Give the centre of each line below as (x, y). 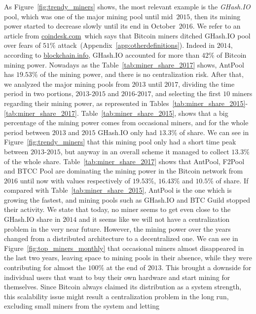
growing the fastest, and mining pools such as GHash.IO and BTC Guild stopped (127, 199)
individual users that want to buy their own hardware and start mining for (117, 277)
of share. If (232, 180)
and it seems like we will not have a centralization (154, 219)
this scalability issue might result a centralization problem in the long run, (116, 296)
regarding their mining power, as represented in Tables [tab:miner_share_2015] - (126, 103)
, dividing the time (206, 84)
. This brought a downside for (206, 267)
